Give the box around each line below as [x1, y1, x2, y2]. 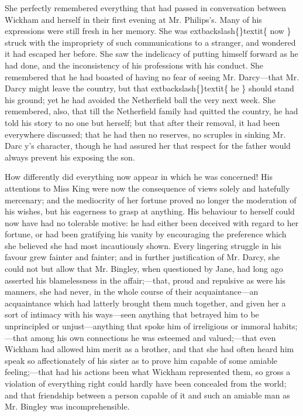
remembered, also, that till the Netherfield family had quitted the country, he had [5, 105, 298, 117]
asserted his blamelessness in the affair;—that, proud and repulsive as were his [5, 274, 286, 286]
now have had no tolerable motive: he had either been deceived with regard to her [5, 216, 299, 229]
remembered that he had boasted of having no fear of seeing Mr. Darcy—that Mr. [5, 70, 299, 83]
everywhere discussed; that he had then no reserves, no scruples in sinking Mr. [5, 128, 286, 140]
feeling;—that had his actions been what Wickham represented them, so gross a [5, 366, 291, 378]
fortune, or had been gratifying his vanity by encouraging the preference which [5, 228, 287, 240]
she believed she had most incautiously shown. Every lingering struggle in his [5, 239, 281, 251]
